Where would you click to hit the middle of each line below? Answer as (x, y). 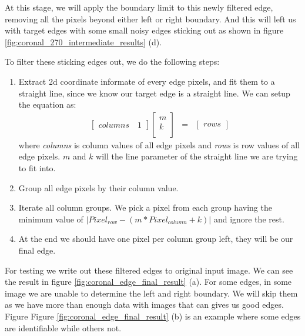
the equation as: (47, 104)
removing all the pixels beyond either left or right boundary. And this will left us (150, 19)
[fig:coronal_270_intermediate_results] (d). (83, 41)
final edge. (37, 250)
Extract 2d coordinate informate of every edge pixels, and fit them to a (147, 81)
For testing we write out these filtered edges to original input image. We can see (149, 270)
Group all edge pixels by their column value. (98, 187)
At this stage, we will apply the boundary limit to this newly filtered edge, (139, 7)
